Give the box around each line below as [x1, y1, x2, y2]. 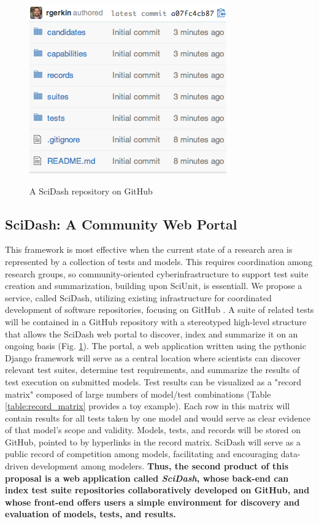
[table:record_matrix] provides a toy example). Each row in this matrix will [5, 399, 290, 412]
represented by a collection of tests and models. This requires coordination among [5, 255, 313, 268]
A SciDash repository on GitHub [29, 184, 153, 197]
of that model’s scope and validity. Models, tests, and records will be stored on [5, 423, 301, 436]
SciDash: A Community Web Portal [5, 214, 237, 233]
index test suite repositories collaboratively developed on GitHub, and [5, 484, 310, 496]
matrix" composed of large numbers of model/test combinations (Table [5, 387, 271, 400]
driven [5, 460, 29, 472]
